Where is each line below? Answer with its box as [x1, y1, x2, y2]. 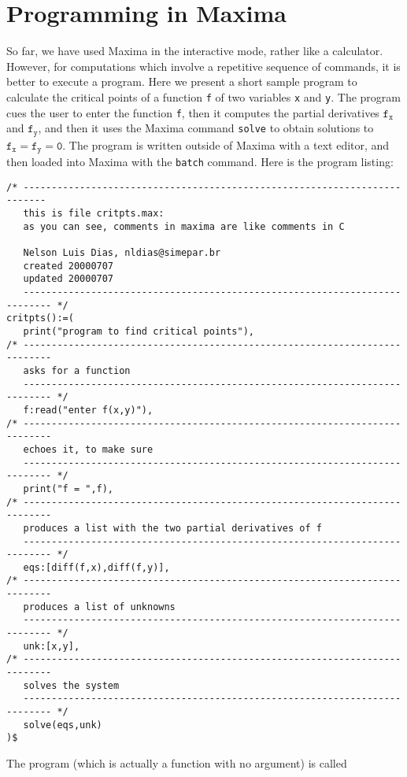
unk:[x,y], [23, 640, 80, 652]
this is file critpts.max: [23, 208, 165, 220]
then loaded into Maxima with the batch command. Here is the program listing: [6, 154, 394, 170]
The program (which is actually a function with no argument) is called [6, 755, 347, 771]
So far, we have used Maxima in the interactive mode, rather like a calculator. [6, 43, 383, 59]
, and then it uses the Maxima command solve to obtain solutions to [38, 120, 374, 136]
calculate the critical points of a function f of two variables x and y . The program [6, 88, 401, 105]
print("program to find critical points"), [23, 326, 254, 337]
